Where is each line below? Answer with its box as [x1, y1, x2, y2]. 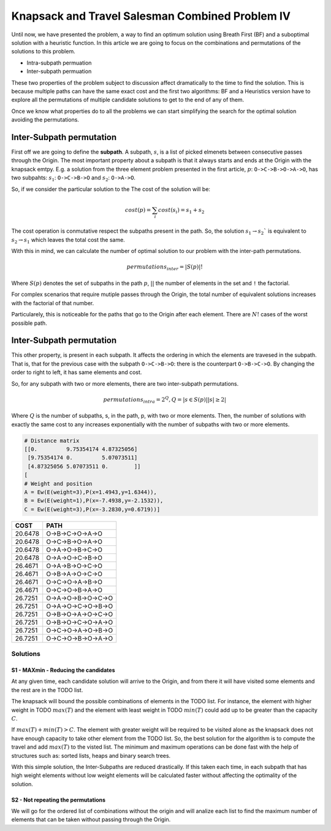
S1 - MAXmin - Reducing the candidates [11, 666, 115, 674]
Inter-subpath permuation [26, 68, 92, 75]
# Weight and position [24, 480, 93, 487]
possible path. [11, 319, 47, 327]
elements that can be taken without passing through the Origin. [11, 816, 171, 823]
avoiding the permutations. [11, 116, 80, 123]
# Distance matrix [24, 437, 80, 444]
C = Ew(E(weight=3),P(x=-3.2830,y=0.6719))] [24, 505, 161, 513]
